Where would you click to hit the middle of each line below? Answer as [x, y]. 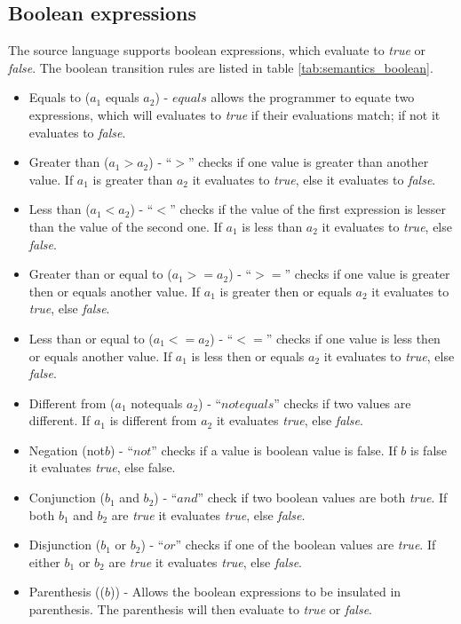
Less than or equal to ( [91, 338]
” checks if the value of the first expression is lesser [308, 209]
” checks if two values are [342, 403]
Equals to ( [60, 97]
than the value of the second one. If [125, 226]
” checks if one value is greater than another [308, 162]
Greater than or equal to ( [100, 274]
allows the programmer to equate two [313, 97]
